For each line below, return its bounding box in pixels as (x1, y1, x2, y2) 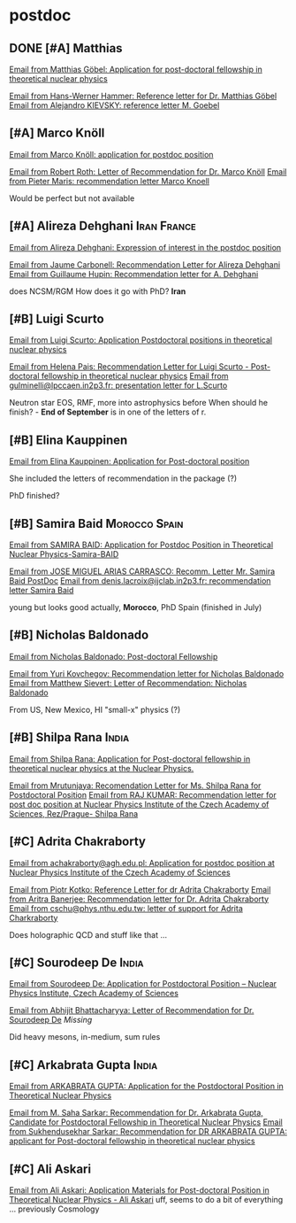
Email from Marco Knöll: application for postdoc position (9, 149, 214, 159)
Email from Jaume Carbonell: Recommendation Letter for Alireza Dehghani (9, 259, 281, 270)
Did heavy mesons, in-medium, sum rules (9, 1032, 161, 1042)
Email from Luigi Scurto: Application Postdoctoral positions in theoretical (9, 335, 272, 345)
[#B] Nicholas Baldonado (9, 628, 149, 643)
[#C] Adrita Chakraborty (9, 834, 147, 849)
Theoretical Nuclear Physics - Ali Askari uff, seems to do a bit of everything (9, 1194, 284, 1204)
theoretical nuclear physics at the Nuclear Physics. (9, 762, 194, 773)
